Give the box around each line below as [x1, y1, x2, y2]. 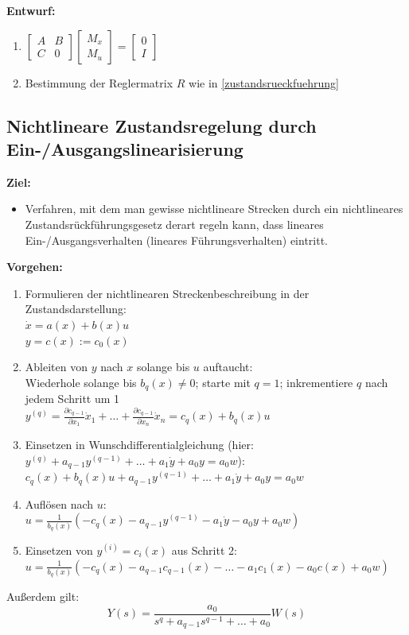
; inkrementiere [279, 374, 353, 390]
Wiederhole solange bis [25, 374, 137, 390]
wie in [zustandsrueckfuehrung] [189, 74, 339, 91]
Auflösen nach [25, 495, 94, 512]
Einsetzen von [25, 541, 93, 558]
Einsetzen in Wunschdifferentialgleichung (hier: [25, 436, 254, 453]
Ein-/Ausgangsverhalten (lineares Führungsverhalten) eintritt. [25, 231, 329, 248]
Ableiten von [25, 358, 88, 375]
